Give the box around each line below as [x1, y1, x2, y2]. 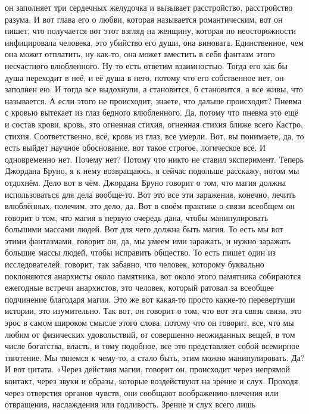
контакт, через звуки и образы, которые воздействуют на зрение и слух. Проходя [5, 375, 298, 387]
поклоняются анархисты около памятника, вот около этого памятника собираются [5, 269, 301, 282]
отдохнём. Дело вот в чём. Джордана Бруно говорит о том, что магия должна [5, 176, 286, 188]
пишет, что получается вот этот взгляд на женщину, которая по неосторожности [5, 24, 296, 37]
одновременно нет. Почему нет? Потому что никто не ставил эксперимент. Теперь [5, 152, 304, 165]
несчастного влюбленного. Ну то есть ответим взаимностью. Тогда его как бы [5, 59, 288, 71]
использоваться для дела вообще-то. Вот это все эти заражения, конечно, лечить [5, 188, 296, 200]
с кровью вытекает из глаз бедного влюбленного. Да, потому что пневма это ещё [5, 106, 298, 119]
